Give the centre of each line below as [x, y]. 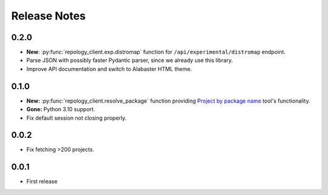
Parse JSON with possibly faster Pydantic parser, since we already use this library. [130, 60]
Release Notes [49, 16]
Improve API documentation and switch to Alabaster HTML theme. [109, 69]
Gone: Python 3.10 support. [61, 109]
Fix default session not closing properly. [77, 118]
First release [42, 182]
